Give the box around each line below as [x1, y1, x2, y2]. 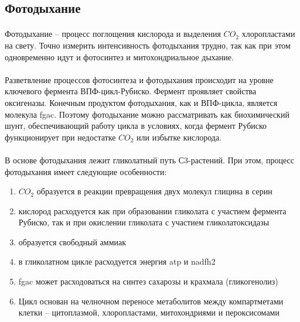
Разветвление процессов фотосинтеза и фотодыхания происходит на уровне [5, 73, 274, 85]
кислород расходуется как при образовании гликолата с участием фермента [18, 204, 287, 217]
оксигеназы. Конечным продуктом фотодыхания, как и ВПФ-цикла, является [5, 96, 278, 108]
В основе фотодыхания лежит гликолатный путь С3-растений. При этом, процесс [5, 153, 294, 166]
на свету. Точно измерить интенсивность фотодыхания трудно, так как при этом [5, 39, 291, 51]
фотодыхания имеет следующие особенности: [5, 165, 167, 177]
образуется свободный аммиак [18, 235, 127, 248]
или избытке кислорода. [137, 131, 222, 143]
